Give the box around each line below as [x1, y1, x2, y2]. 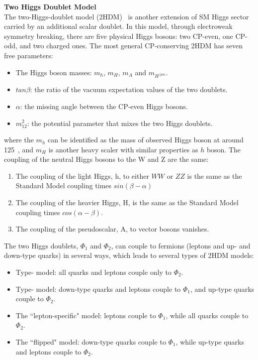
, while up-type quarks [175, 337, 245, 347]
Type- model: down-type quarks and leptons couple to [15, 283, 181, 294]
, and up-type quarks [190, 283, 255, 294]
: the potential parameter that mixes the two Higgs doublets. [27, 118, 213, 128]
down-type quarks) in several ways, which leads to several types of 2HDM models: [4, 250, 254, 260]
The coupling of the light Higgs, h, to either [15, 170, 149, 181]
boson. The [206, 144, 241, 154]
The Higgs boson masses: [15, 67, 92, 77]
